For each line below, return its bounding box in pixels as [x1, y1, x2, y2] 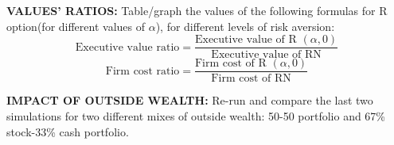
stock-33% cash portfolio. [6, 123, 129, 139]
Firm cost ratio [105, 65, 180, 77]
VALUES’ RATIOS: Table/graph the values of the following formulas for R [6, 2, 388, 18]
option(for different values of [6, 17, 146, 34]
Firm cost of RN [211, 73, 291, 85]
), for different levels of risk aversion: [155, 17, 335, 34]
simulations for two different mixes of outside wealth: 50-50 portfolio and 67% [6, 107, 386, 124]
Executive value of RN [211, 49, 322, 61]
